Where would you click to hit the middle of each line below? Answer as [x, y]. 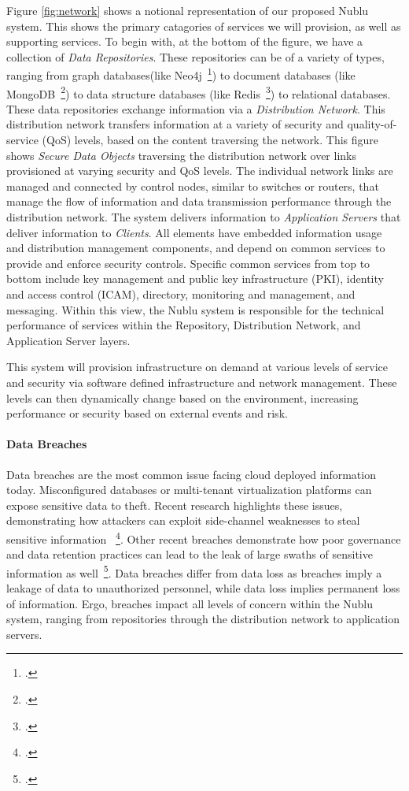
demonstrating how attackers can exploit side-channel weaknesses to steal [183, 520]
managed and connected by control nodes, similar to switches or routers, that [193, 186]
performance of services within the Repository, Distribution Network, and [184, 325]
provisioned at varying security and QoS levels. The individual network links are [200, 171]
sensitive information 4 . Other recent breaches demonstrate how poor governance [204, 537]
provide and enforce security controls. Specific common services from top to [188, 263]
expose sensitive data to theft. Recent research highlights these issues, [175, 505]
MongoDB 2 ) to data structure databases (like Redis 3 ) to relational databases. [199, 92]
